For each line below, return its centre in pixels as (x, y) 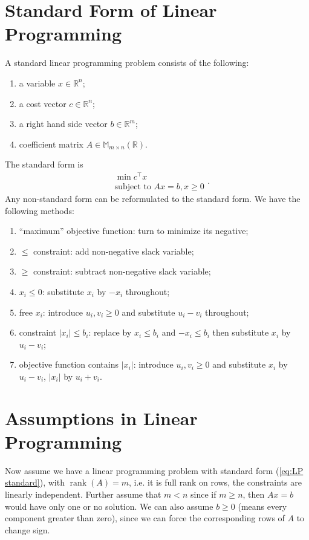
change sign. (28, 529)
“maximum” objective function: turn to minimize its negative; (134, 231)
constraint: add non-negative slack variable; (114, 251)
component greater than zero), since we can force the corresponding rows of (145, 518)
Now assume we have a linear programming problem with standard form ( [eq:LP (154, 470)
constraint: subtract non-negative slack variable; (122, 271)
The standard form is (44, 164)
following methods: (40, 210)
